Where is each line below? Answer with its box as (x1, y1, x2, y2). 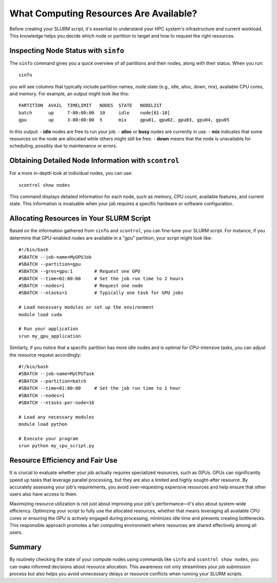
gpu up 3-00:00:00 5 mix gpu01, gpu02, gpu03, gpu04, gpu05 (18, 117, 230, 123)
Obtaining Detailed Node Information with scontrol (9, 156, 180, 165)
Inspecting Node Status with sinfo (9, 46, 124, 55)
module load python (18, 422, 68, 427)
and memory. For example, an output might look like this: (9, 90, 129, 97)
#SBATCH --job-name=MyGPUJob (18, 254, 92, 260)
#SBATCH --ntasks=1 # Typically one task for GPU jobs (18, 290, 184, 296)
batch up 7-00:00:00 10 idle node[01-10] (18, 110, 170, 116)
